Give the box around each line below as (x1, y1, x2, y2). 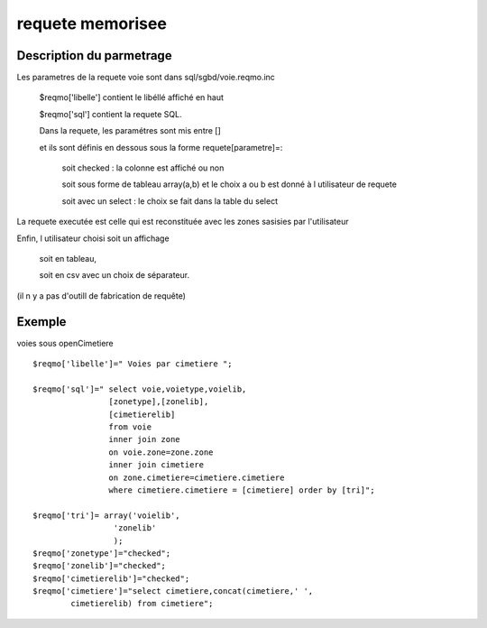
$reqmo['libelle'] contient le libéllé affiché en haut (39, 92, 225, 103)
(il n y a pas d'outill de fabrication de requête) (16, 290, 187, 301)
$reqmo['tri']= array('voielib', (32, 510, 180, 521)
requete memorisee (16, 14, 167, 33)
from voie (108, 422, 152, 432)
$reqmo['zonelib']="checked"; (32, 560, 167, 571)
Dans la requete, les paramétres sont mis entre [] (39, 125, 221, 136)
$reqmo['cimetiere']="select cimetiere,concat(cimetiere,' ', (32, 586, 314, 596)
